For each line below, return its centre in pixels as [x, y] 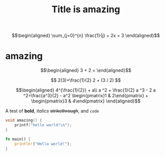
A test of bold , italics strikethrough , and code [52, 111]
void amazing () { [24, 120]
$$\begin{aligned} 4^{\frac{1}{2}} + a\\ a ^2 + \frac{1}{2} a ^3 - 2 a [86, 90]
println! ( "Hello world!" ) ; [43, 144]
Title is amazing [86, 9]
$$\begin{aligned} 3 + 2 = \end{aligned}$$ [86, 71]
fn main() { [18, 139]
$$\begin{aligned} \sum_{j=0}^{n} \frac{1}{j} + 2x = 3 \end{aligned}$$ [86, 36]
